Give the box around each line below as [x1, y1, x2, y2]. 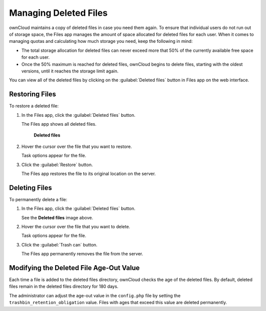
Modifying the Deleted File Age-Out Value [9, 264, 140, 272]
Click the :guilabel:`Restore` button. [21, 162, 93, 168]
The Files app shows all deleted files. [21, 121, 97, 127]
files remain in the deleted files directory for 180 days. [9, 283, 119, 289]
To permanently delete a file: [9, 196, 67, 202]
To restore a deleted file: [9, 103, 59, 109]
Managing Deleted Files [9, 7, 108, 18]
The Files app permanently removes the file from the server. [21, 251, 143, 257]
